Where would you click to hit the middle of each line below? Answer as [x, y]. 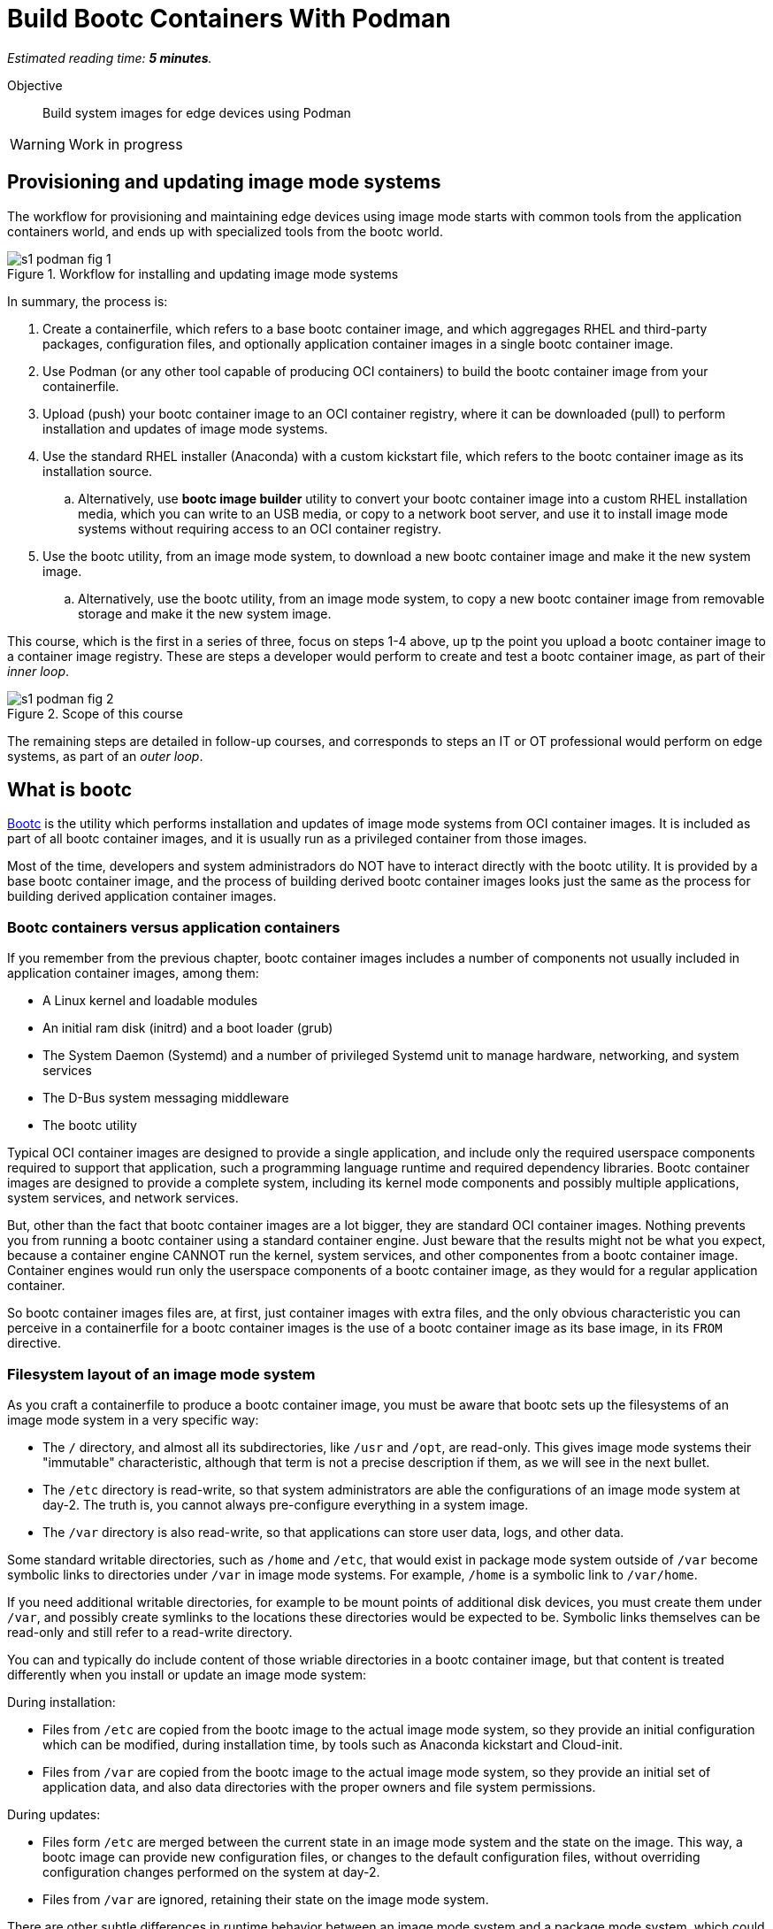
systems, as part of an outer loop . [105, 756]
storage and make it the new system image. [205, 613]
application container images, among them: [133, 973]
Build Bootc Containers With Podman [229, 19]
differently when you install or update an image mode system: [187, 1674]
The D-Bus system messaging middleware [166, 1098]
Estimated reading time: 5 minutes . [110, 58]
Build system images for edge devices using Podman [197, 112]
